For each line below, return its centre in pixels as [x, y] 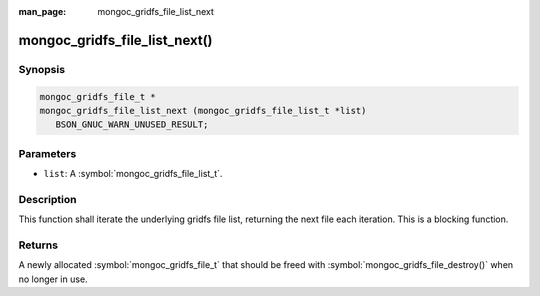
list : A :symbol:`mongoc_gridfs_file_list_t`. [133, 174]
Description [47, 199]
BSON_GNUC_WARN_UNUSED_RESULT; [132, 124]
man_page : [42, 11]
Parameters [47, 153]
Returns [38, 245]
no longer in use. [53, 279]
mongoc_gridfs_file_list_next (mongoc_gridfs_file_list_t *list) [203, 110]
